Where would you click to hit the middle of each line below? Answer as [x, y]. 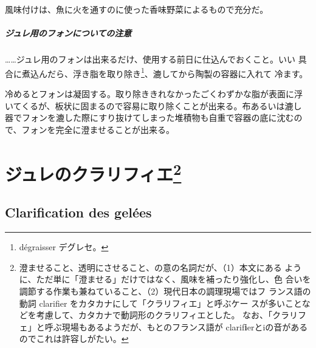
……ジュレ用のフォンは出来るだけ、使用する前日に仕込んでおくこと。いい [150, 59]
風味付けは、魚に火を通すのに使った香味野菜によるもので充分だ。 [137, 9]
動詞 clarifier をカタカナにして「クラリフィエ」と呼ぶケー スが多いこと [160, 303]
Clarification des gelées [78, 212]
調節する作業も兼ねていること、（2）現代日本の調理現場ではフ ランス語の [165, 291]
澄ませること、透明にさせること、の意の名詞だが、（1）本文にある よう [160, 267]
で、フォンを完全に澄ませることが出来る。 [90, 129]
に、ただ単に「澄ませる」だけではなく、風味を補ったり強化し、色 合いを [165, 279]
